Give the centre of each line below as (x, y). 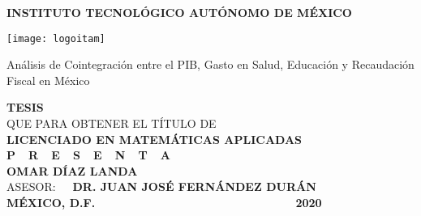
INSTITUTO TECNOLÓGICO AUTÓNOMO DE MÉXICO (179, 12)
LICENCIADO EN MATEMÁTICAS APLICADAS (155, 139)
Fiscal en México (48, 80)
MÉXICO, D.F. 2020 (164, 202)
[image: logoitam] (56, 38)
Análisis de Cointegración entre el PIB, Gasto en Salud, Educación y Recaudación (210, 64)
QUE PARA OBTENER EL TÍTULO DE (112, 123)
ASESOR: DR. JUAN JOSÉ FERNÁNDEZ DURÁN (161, 186)
